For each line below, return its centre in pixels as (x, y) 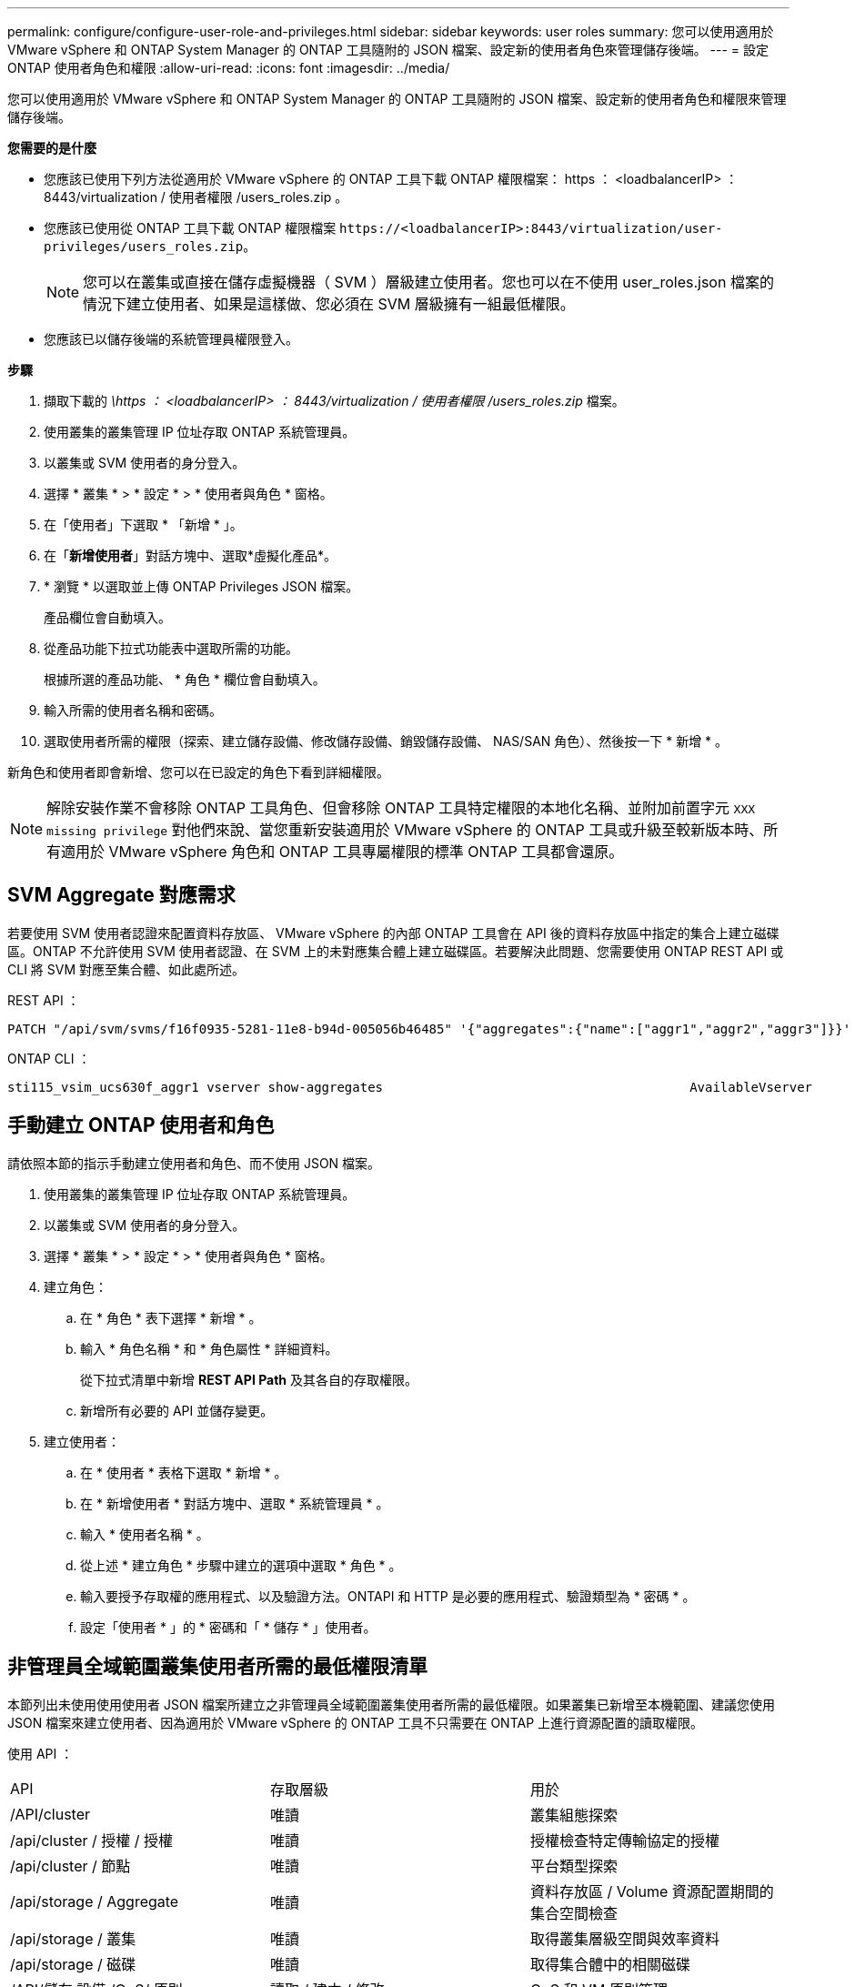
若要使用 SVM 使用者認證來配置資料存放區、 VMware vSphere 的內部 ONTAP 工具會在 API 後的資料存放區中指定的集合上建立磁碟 (393, 933)
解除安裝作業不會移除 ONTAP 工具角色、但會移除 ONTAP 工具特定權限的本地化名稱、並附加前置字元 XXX (401, 808)
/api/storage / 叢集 (73, 1938)
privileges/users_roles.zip (144, 247)
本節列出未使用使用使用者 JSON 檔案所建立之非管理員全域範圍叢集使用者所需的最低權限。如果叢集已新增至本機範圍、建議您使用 (392, 1704)
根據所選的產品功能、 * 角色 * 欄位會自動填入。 (185, 679)
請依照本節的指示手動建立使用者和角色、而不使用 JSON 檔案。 (194, 1163)
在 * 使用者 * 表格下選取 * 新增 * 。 (184, 1472)
